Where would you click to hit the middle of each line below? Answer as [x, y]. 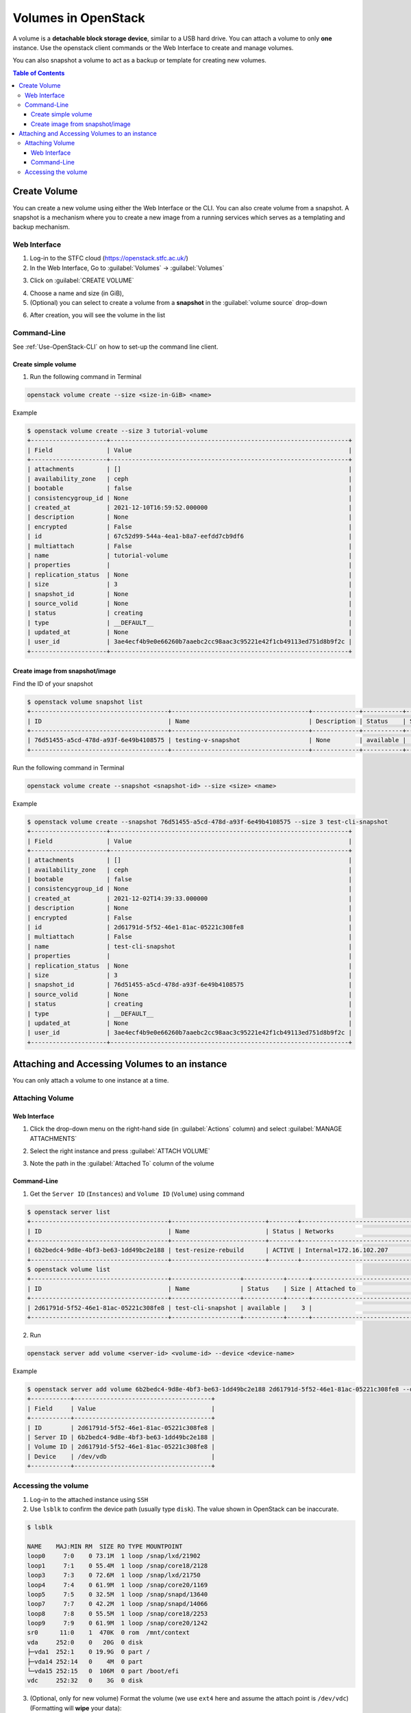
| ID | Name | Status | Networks [181, 1231]
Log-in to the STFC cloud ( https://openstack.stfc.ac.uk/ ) [109, 258]
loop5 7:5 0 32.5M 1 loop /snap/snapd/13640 [117, 1594]
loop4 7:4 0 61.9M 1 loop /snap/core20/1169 [117, 1585]
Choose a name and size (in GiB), [77, 293]
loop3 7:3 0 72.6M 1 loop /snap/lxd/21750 [114, 1575]
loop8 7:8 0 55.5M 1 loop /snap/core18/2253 [117, 1613]
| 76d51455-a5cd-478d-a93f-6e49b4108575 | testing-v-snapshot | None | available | [217, 740]
